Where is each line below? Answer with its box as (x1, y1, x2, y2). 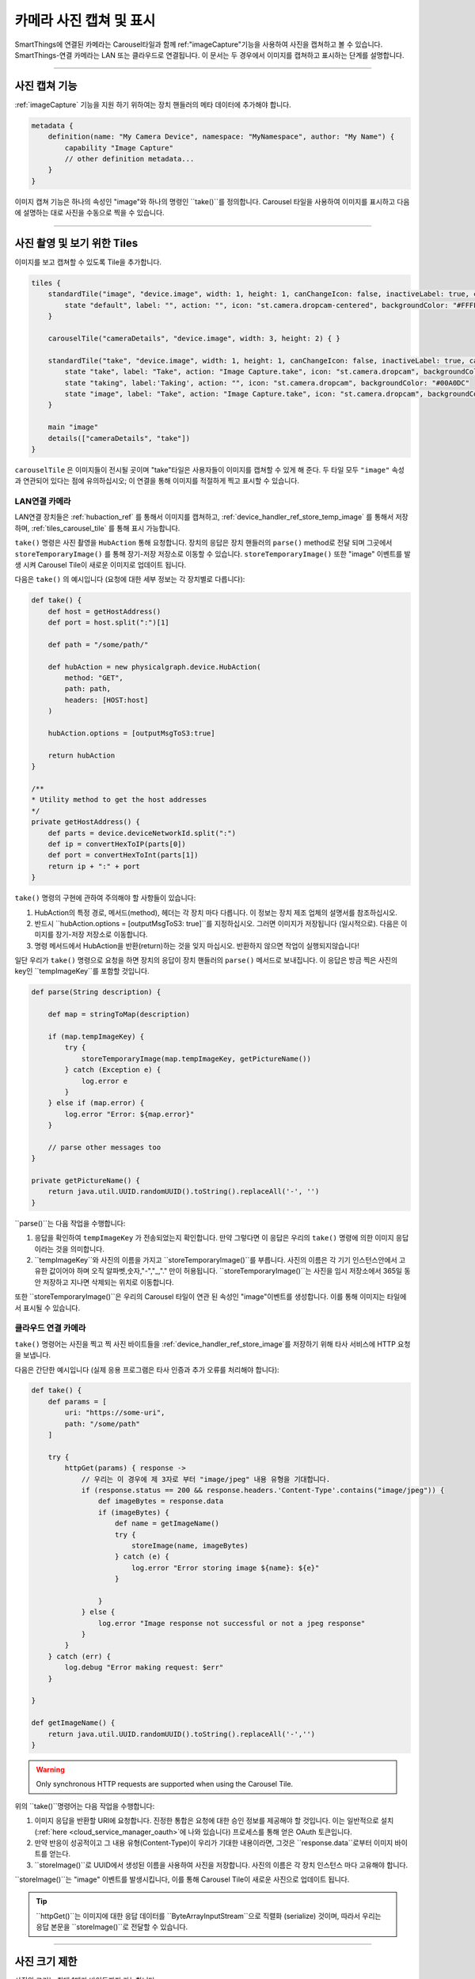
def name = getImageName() (115, 1519, 219, 1528)
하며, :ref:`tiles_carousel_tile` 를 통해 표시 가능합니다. (14, 523, 180, 533)
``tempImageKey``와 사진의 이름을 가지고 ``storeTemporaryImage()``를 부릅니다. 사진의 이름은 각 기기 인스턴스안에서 (34, 1255, 397, 1265)
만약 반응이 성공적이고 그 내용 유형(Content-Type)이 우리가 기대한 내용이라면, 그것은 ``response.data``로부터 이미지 (34, 1837, 393, 1848)
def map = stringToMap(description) (47, 1010, 190, 1019)
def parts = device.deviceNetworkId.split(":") (47, 828, 237, 838)
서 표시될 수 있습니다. (14, 1303, 81, 1312)
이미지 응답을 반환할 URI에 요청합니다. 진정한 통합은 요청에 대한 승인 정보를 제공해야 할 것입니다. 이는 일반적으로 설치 (34, 1816, 394, 1825)
